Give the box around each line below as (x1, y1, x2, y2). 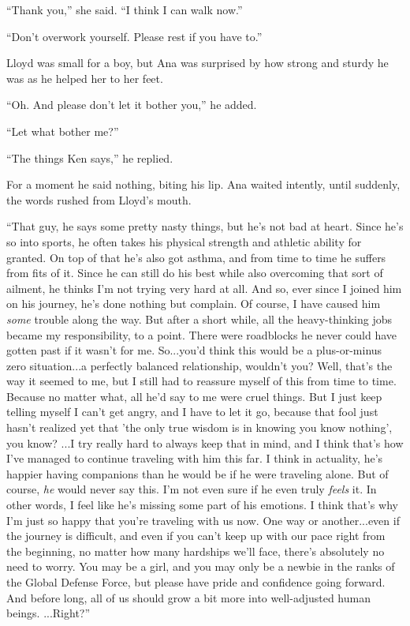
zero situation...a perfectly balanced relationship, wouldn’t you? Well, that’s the (6, 357, 393, 373)
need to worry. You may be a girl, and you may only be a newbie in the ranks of (6, 558, 395, 575)
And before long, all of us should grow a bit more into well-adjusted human (6, 589, 371, 605)
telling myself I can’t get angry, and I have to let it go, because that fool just (6, 403, 378, 420)
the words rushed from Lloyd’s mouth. (6, 191, 192, 208)
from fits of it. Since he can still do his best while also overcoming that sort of (6, 264, 383, 281)
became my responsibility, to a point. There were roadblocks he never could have (6, 326, 397, 343)
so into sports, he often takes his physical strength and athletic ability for (6, 233, 362, 249)
